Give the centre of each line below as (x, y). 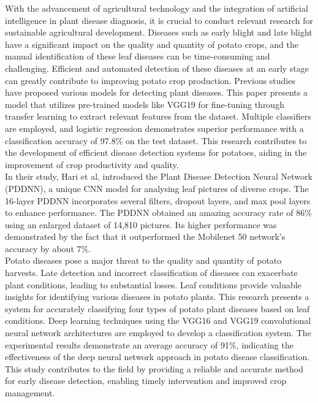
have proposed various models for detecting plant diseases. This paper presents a (156, 92)
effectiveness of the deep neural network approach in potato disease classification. (157, 357)
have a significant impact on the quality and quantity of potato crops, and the (152, 44)
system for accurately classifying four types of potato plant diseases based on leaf (157, 308)
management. (30, 393)
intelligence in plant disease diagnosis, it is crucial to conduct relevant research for (159, 20)
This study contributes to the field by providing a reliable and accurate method (154, 368)
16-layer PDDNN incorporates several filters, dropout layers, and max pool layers (158, 200)
